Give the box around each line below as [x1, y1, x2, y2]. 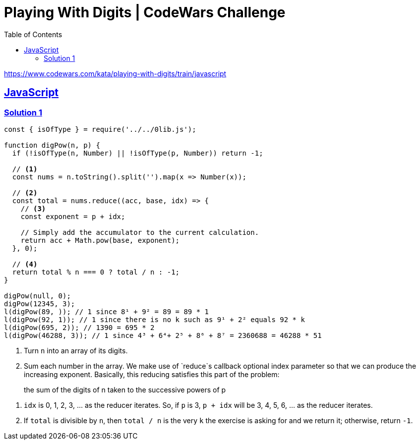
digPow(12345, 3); [4, 299, 75, 308]
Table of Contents [4, 30, 62, 39]
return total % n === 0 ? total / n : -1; [12, 268, 180, 276]
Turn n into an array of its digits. [24, 346, 128, 355]
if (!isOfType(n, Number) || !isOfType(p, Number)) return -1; [12, 149, 263, 157]
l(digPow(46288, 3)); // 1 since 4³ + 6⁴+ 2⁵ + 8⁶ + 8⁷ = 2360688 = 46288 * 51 [4, 331, 322, 339]
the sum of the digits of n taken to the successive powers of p [24, 385, 226, 394]
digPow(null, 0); [4, 291, 71, 300]
